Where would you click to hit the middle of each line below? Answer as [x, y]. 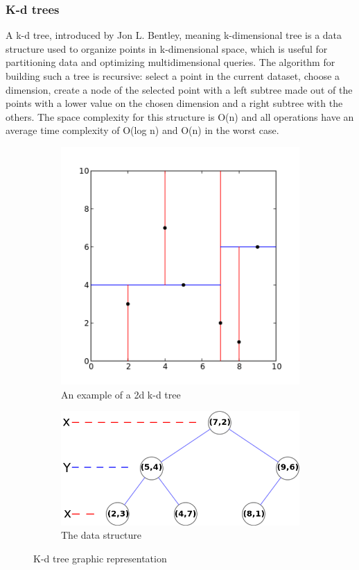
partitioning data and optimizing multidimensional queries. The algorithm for [170, 62]
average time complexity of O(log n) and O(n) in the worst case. [142, 130]
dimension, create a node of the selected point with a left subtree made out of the [179, 89]
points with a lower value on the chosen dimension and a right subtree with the [174, 103]
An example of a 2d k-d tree [121, 394]
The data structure [102, 535]
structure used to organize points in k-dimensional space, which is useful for [167, 48]
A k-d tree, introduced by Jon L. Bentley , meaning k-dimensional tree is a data [174, 35]
